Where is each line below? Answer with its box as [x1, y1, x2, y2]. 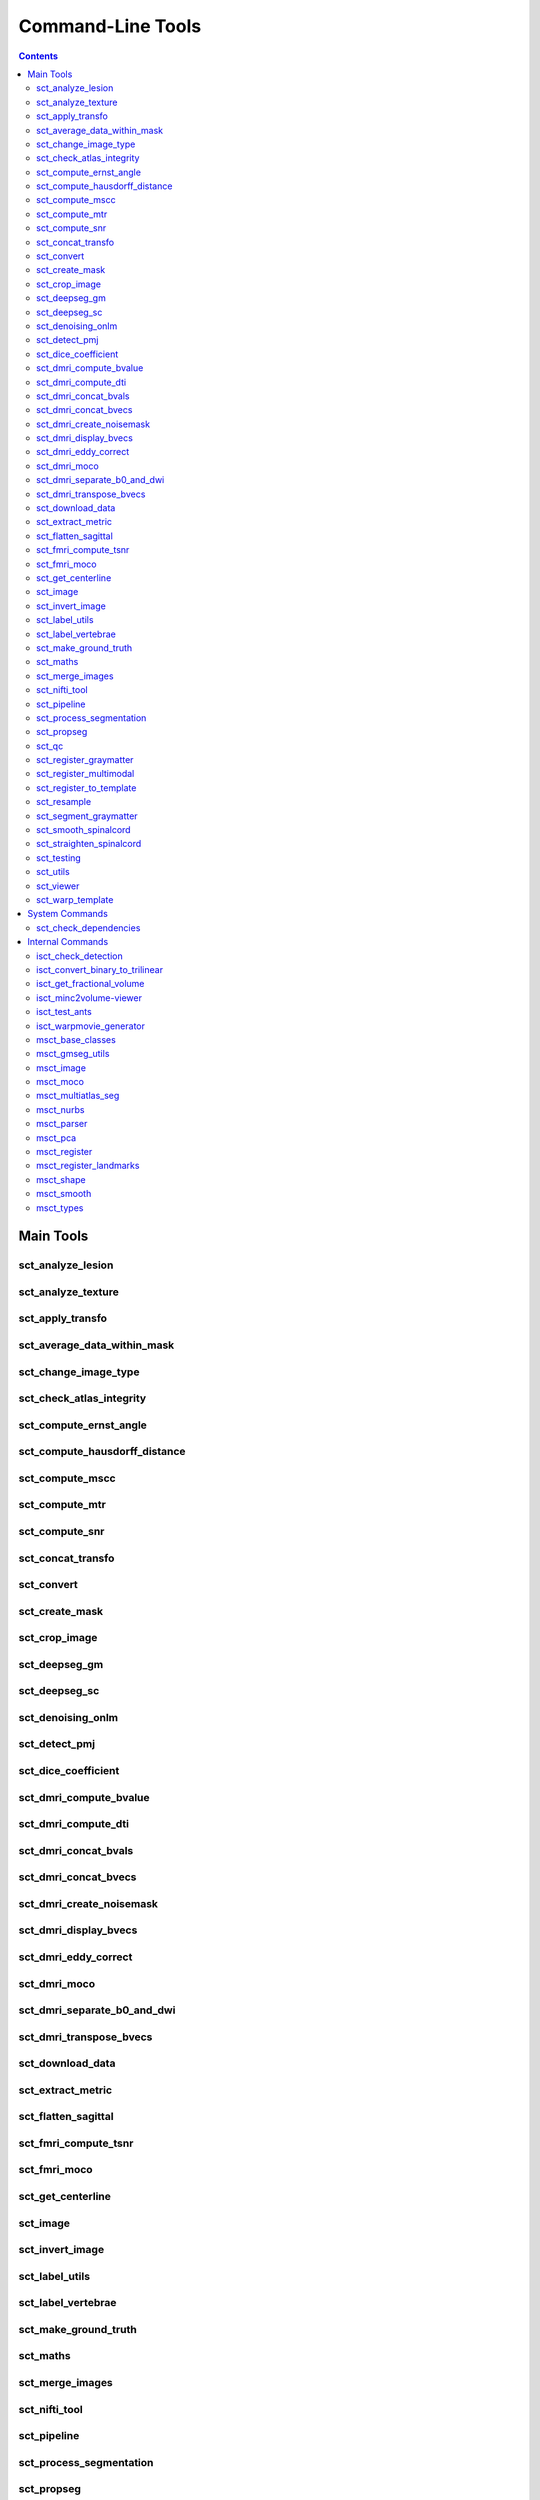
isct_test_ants [36, 1006, 92, 1018]
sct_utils [36, 866, 70, 878]
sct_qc [36, 740, 64, 752]
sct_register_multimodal [36, 768, 135, 780]
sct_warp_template [36, 893, 114, 905]
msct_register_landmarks [36, 1160, 140, 1172]
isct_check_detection [36, 950, 124, 962]
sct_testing [36, 851, 82, 864]
